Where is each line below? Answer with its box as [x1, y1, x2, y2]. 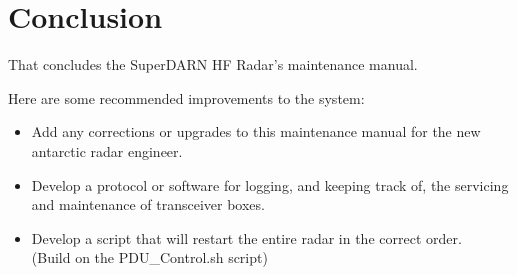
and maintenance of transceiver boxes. [31, 194, 265, 215]
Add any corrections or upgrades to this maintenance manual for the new [31, 121, 481, 142]
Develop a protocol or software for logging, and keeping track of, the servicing [31, 174, 509, 195]
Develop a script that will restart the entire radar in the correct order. [31, 227, 462, 248]
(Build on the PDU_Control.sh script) [31, 247, 268, 268]
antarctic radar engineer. [31, 140, 183, 161]
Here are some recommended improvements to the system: [8, 87, 365, 108]
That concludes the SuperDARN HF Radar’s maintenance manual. [8, 54, 418, 75]
